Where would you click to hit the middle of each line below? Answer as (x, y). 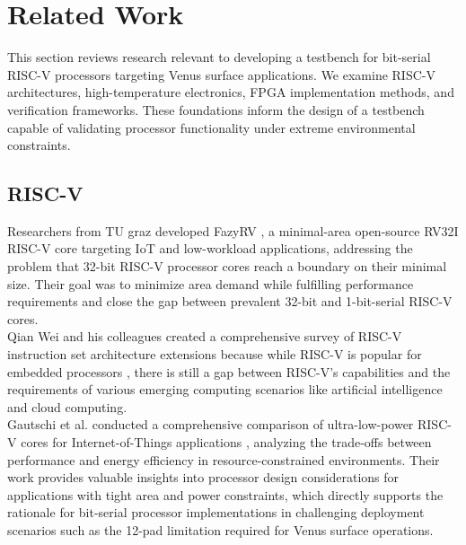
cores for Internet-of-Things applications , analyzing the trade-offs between (226, 442)
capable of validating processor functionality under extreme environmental (211, 127)
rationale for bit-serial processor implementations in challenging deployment (216, 512)
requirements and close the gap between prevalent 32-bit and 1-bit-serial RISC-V (230, 301)
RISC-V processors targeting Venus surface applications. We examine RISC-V (221, 74)
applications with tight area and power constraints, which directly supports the (225, 494)
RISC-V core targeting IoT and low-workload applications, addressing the (210, 248)
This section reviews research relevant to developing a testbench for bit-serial (219, 57)
